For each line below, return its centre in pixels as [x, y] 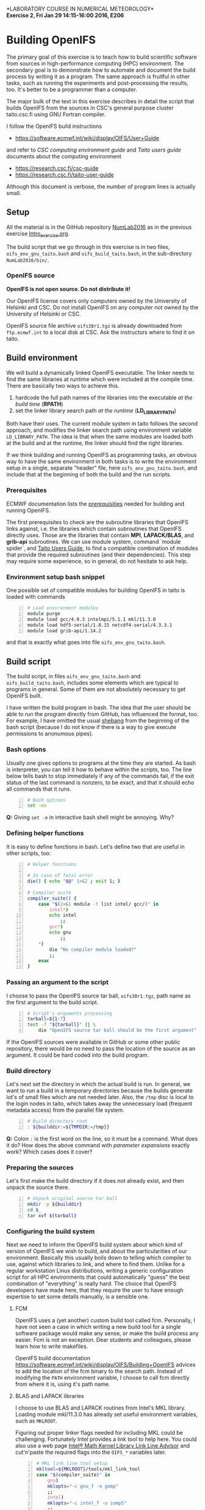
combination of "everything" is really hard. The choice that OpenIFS [92, 1284]
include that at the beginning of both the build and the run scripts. [89, 475]
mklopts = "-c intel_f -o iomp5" [87, 1503]
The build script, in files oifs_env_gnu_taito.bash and [74, 676]
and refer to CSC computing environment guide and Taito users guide [94, 150]
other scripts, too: [29, 853]
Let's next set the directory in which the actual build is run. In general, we [99, 1084]
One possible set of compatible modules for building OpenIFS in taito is [95, 590]
